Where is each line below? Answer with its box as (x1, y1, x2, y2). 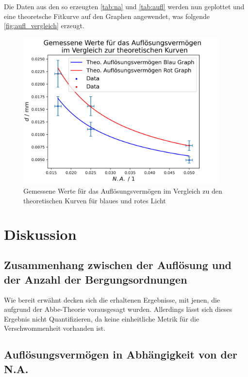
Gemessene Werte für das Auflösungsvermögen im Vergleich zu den (23, 186, 222, 196)
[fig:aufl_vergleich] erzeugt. (4, 20, 84, 31)
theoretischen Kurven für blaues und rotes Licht (23, 196, 166, 206)
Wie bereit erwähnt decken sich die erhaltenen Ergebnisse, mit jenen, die (4, 294, 220, 305)
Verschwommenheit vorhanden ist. (4, 323, 106, 333)
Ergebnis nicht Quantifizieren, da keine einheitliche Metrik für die (4, 313, 199, 323)
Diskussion (4, 224, 77, 244)
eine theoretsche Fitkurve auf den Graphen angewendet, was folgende (4, 11, 210, 21)
